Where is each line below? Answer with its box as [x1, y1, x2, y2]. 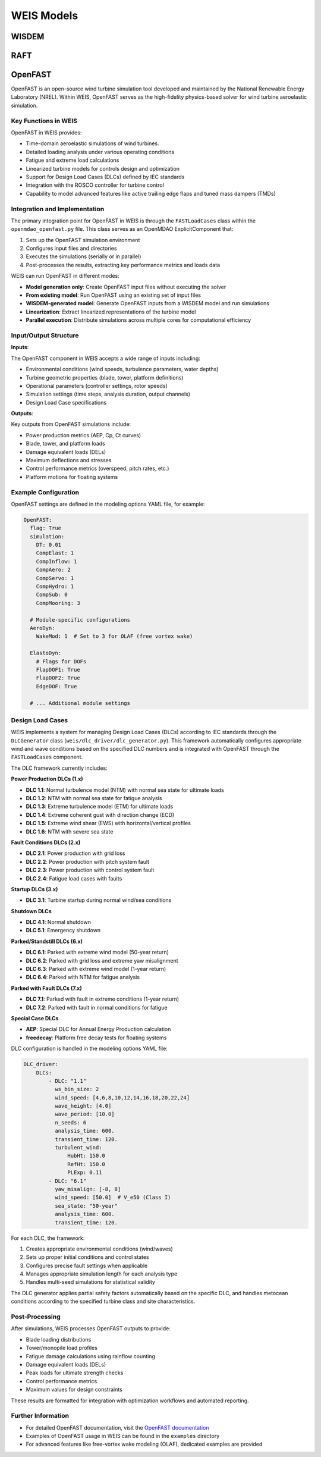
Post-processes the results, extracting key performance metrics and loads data [26, 261, 221, 268]
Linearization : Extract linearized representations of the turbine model [26, 308, 196, 315]
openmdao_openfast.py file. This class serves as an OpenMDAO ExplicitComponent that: [11, 225, 234, 233]
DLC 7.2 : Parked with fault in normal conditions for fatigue [26, 1004, 168, 1011]
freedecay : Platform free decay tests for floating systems [26, 1034, 167, 1041]
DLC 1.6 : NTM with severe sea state [26, 828, 114, 835]
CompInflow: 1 [36, 558, 77, 565]
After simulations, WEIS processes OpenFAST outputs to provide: [11, 1325, 171, 1332]
